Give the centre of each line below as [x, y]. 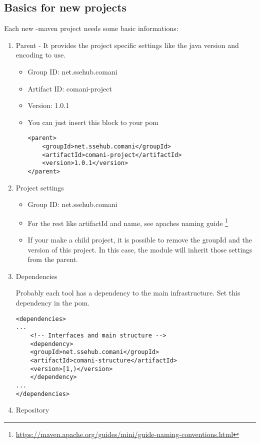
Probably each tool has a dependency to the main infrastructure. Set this [128, 293]
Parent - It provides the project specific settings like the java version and [127, 45]
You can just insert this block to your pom [93, 122]
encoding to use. [41, 55]
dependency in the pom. [53, 303]
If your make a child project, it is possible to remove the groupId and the [140, 240]
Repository [32, 410]
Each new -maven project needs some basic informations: [91, 28]
